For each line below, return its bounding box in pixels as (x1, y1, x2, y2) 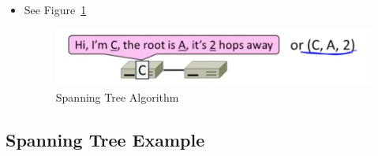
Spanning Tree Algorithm (55, 89, 179, 106)
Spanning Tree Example (6, 128, 205, 152)
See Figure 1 (24, 2, 87, 17)
